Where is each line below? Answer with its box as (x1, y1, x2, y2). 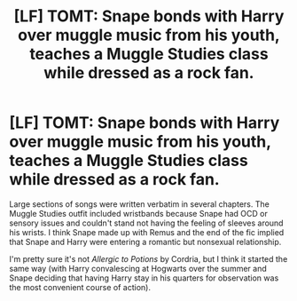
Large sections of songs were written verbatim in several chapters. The (9, 198, 270, 210)
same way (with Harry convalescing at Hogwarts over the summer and (9, 263, 268, 273)
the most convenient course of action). (9, 281, 151, 292)
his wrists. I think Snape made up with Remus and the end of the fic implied (9, 226, 285, 237)
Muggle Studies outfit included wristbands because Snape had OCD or (9, 208, 268, 218)
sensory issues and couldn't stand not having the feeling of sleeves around (9, 218, 284, 228)
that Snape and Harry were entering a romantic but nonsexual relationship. (9, 236, 282, 247)
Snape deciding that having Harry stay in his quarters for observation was (9, 273, 279, 283)
